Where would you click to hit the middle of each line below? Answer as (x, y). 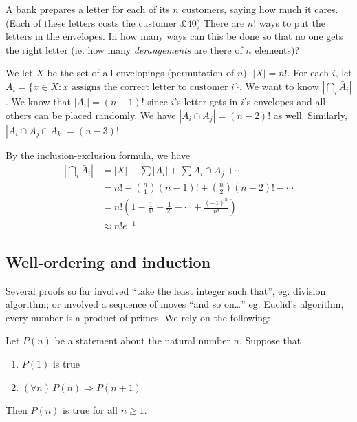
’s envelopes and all (285, 101)
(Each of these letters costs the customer (91, 22)
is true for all (90, 409)
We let (19, 73)
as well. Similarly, (310, 115)
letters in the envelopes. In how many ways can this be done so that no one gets (174, 36)
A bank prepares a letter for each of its (88, 9)
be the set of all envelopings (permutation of (141, 73)
